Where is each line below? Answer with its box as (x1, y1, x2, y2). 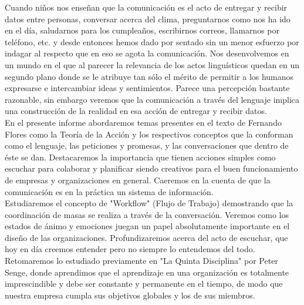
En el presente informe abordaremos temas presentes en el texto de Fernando (5, 116, 282, 128)
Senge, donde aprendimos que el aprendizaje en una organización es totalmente (5, 266, 289, 278)
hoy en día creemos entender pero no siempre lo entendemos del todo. (5, 243, 255, 255)
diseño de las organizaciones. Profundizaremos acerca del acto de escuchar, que (5, 231, 288, 243)
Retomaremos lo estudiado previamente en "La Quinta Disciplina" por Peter (5, 254, 278, 267)
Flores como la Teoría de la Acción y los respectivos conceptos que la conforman (5, 128, 293, 140)
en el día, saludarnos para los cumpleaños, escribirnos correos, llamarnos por (5, 24, 279, 36)
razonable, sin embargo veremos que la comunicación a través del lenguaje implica (5, 93, 300, 105)
